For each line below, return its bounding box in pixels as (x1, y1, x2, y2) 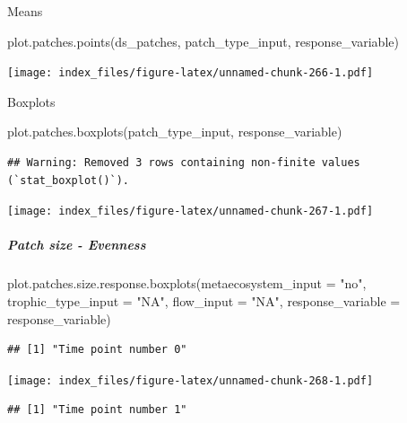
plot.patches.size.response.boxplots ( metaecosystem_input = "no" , (7, 274, 367, 293)
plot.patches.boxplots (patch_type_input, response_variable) (7, 122, 342, 141)
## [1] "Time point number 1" (7, 403, 187, 417)
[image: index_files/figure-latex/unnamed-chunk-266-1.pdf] (7, 66, 374, 80)
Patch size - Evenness (7, 235, 146, 254)
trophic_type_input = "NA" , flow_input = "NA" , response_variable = (7, 292, 401, 311)
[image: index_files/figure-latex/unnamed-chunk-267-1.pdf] (7, 205, 374, 218)
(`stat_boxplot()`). (7, 173, 130, 187)
